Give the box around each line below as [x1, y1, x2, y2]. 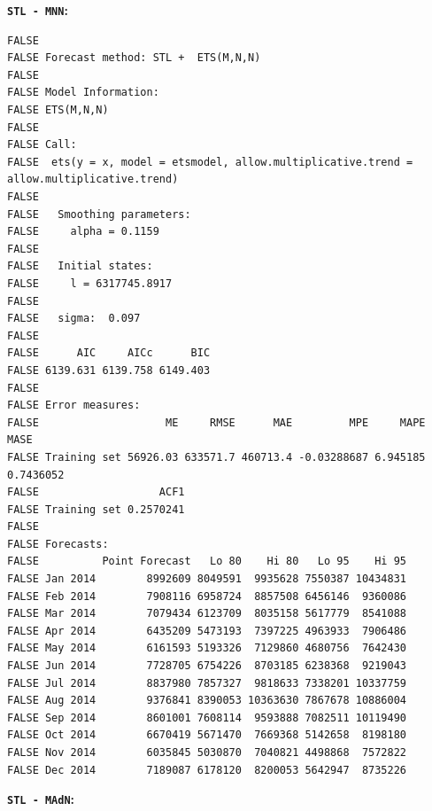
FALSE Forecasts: [7, 537, 109, 550]
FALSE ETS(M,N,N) [7, 104, 109, 117]
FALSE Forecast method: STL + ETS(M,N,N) [7, 51, 261, 65]
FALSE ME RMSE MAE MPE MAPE [7, 416, 426, 429]
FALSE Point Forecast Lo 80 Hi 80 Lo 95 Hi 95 [7, 555, 407, 568]
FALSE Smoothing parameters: [7, 207, 191, 221]
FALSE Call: [7, 138, 77, 152]
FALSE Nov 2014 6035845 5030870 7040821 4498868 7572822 [7, 746, 407, 759]
